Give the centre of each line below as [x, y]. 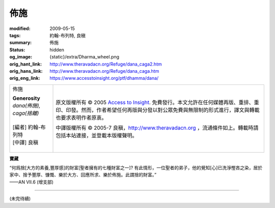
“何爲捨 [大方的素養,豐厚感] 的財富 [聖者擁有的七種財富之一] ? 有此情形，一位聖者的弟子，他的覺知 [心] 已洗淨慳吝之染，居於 [136, 168]
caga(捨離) [26, 113]
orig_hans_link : [26, 71]
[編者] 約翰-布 [29, 127]
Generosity [26, 98]
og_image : [21, 57]
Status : [17, 50]
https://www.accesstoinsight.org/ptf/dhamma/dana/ [104, 78]
